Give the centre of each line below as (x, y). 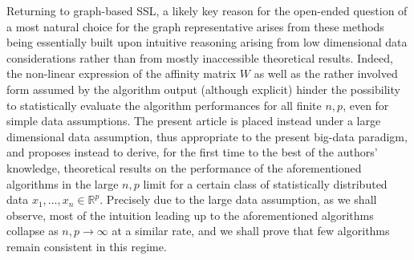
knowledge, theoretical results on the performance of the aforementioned (184, 167)
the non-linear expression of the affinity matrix (122, 73)
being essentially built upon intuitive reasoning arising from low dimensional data (207, 42)
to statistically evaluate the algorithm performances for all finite (164, 105)
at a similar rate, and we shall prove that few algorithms (251, 231)
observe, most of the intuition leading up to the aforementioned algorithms (190, 215)
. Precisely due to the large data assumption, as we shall (238, 199)
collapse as (32, 231)
